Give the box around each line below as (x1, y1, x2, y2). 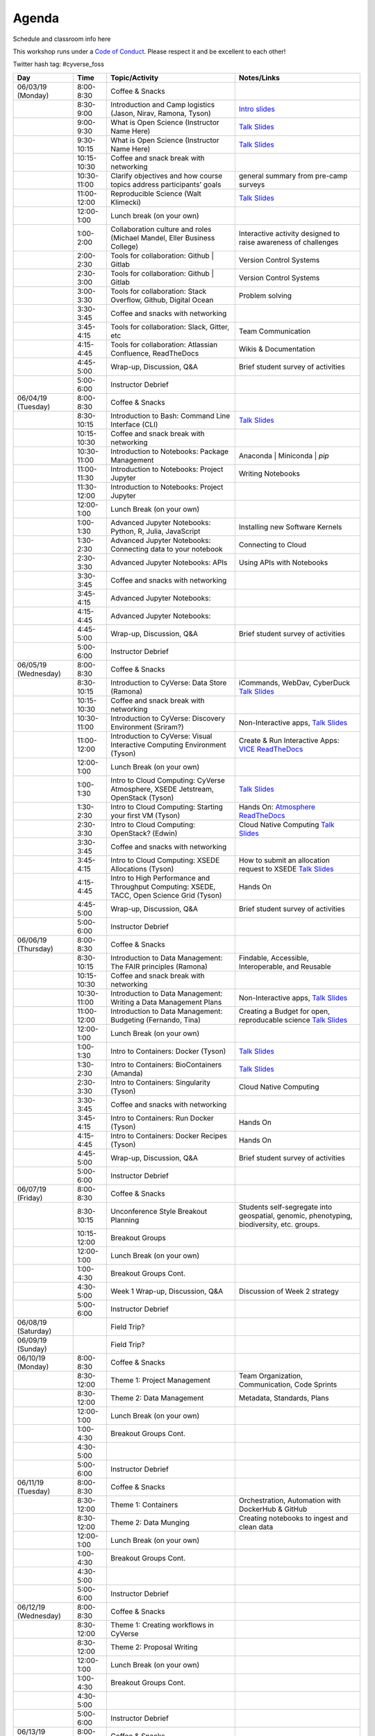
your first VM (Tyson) (110, 810, 181, 820)
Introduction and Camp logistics (110, 99, 215, 109)
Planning (110, 1215, 140, 1225)
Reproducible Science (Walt (110, 188, 201, 198)
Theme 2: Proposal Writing (110, 1642, 198, 1652)
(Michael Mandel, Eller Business (110, 233, 215, 242)
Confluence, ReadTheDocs (110, 348, 199, 358)
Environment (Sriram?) (110, 722, 184, 732)
